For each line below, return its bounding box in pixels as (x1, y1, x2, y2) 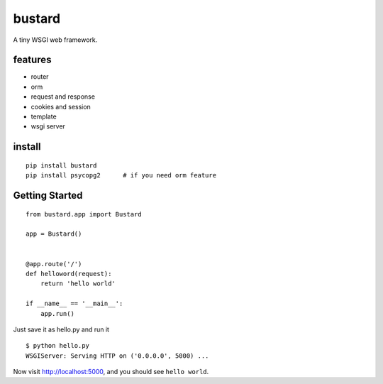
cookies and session (30, 102, 91, 111)
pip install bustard (26, 161, 97, 170)
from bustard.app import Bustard (26, 210, 142, 218)
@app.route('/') (26, 260, 82, 268)
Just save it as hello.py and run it (13, 325, 110, 334)
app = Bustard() (26, 230, 82, 238)
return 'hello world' (40, 280, 116, 287)
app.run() (40, 309, 74, 317)
